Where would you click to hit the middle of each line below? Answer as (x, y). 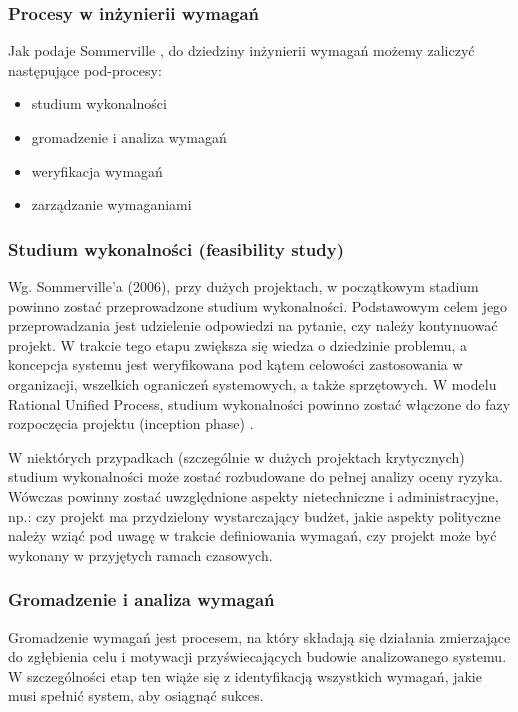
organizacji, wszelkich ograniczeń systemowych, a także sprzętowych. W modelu (252, 383)
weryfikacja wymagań (97, 170)
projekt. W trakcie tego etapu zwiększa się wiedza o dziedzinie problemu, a (238, 344)
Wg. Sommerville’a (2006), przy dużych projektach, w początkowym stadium (243, 286)
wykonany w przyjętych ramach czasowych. (140, 554)
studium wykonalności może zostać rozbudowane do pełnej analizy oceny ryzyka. (255, 476)
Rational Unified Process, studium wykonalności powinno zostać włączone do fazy (259, 403)
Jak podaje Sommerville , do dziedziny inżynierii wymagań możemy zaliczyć (241, 50)
